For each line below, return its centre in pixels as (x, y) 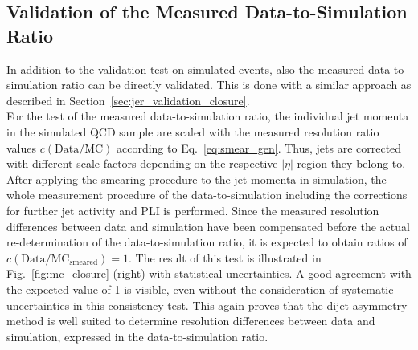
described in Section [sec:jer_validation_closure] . (128, 100)
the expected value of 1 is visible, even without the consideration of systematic (200, 289)
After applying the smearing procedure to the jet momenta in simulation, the (197, 179)
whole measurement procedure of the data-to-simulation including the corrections (207, 195)
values (22, 147)
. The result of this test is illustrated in (225, 257)
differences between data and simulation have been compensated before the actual (208, 226)
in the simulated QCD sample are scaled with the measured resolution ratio (193, 131)
